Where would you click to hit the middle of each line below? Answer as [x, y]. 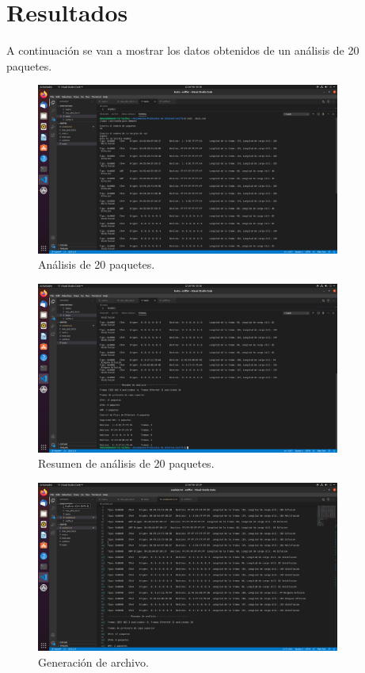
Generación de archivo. [93, 662]
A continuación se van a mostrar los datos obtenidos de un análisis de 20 [183, 50]
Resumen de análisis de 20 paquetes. [126, 463]
